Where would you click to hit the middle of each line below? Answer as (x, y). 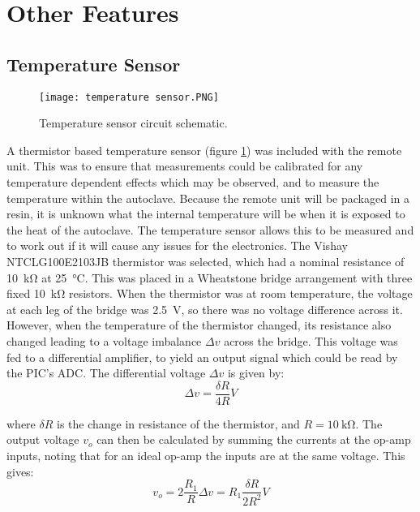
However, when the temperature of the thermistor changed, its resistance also (199, 325)
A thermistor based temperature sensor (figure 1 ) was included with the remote (204, 150)
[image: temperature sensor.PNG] (129, 97)
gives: (20, 471)
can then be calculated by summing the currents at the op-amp (254, 439)
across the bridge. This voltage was (311, 340)
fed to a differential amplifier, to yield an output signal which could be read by (202, 357)
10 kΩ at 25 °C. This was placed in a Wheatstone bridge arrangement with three (210, 277)
